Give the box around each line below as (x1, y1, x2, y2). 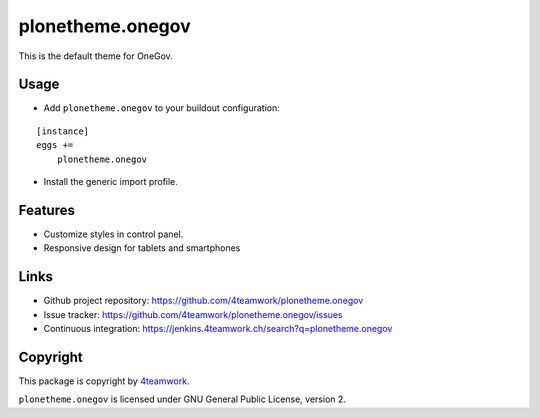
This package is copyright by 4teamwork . (18, 375, 190, 387)
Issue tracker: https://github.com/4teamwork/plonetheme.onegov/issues (43, 308, 344, 320)
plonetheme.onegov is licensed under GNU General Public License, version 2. (18, 393, 347, 405)
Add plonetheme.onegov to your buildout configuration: (43, 102, 280, 114)
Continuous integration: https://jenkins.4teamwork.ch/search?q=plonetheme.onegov (43, 323, 393, 334)
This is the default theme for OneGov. (18, 50, 174, 62)
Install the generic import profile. (43, 176, 179, 188)
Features (18, 201, 75, 219)
